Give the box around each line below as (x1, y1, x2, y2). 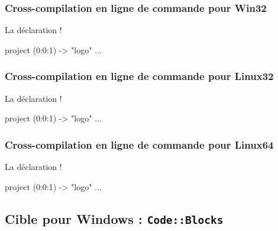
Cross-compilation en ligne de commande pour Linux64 (5, 137, 274, 152)
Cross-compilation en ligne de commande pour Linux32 (5, 69, 274, 84)
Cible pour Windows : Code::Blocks (5, 209, 224, 227)
